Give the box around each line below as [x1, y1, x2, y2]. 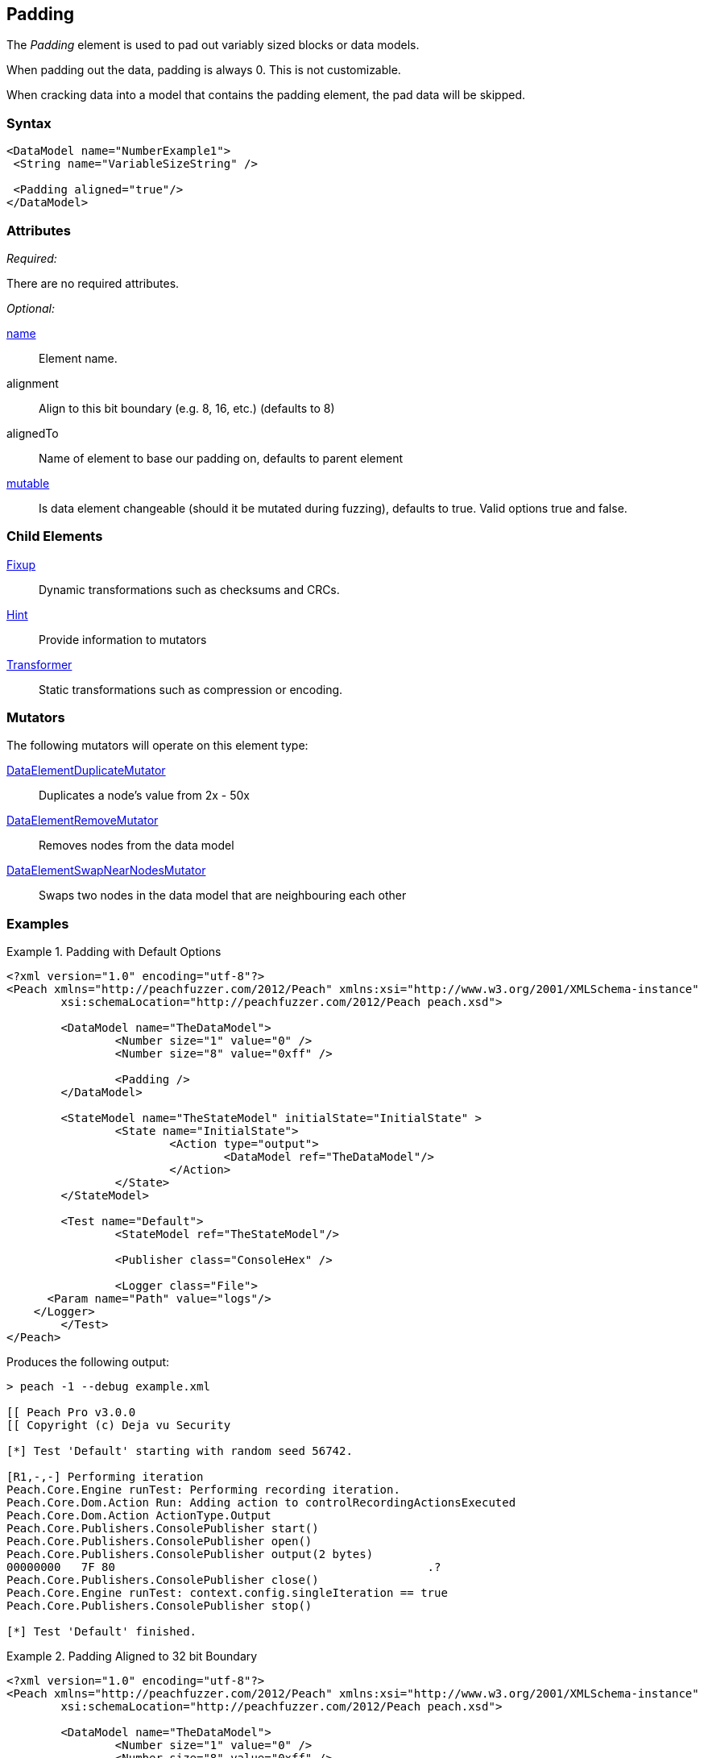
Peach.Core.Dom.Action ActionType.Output [6, 1509, 271, 1523]
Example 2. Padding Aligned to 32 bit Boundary [6, 1649, 258, 1664]
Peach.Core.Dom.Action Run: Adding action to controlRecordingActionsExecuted [6, 1496, 516, 1510]
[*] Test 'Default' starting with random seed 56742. [6, 1444, 353, 1458]
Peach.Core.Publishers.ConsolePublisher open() [6, 1535, 313, 1548]
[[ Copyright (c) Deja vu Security [6, 1419, 231, 1432]
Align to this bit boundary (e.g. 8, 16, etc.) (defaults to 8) [39, 401, 335, 415]
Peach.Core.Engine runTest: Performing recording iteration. [6, 1483, 400, 1497]
